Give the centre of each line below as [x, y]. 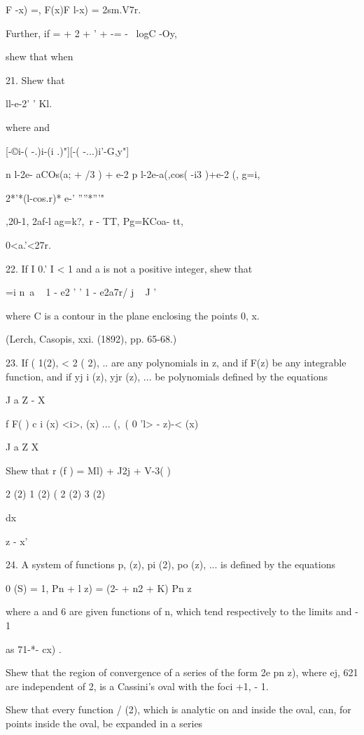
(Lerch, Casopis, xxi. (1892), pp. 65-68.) [91, 339]
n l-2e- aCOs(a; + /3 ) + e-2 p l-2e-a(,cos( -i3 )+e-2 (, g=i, [133, 174]
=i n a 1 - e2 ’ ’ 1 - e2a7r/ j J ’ [81, 292]
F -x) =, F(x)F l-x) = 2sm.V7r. [73, 9]
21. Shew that [35, 80]
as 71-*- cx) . [34, 648]
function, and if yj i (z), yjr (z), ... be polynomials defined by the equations [167, 376]
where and [28, 126]
